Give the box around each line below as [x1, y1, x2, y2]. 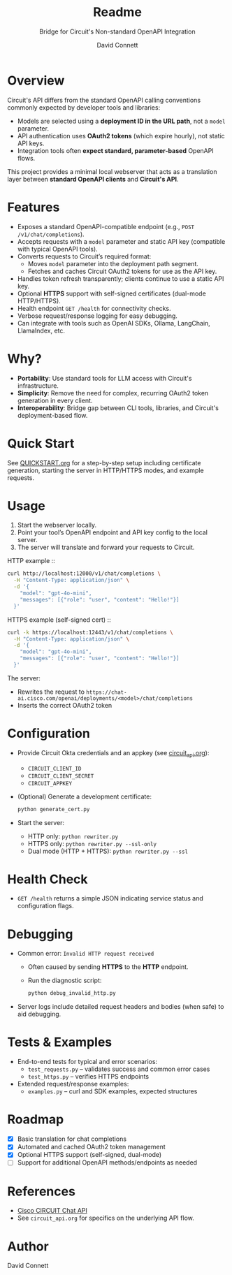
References [7, 1183, 75, 1199]
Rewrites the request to [17, 687, 85, 696]
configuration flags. [17, 902, 75, 910]
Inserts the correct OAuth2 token [17, 701, 113, 709]
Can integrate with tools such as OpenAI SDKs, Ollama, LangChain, [17, 319, 211, 327]
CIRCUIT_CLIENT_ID [27, 765, 82, 772]
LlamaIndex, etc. [17, 326, 65, 335]
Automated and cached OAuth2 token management [17, 1143, 166, 1151]
